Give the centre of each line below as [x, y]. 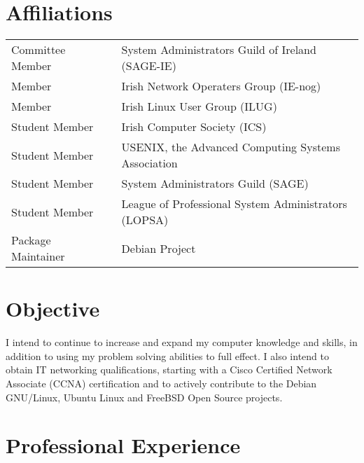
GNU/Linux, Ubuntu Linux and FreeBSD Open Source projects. [144, 397]
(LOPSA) [145, 220]
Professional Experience [123, 445]
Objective [53, 309]
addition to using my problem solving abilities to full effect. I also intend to [167, 355]
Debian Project [159, 248]
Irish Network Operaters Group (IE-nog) [221, 86]
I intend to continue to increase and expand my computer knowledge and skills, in [182, 342]
